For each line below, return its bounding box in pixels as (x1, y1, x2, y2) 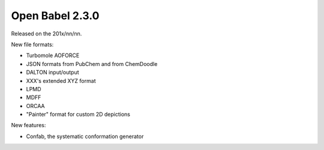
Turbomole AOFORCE (26, 52, 80, 59)
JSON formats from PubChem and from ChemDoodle (26, 60, 158, 67)
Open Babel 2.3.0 (11, 9, 100, 22)
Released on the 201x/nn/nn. (11, 30, 82, 37)
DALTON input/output (26, 69, 79, 76)
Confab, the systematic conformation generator (26, 133, 144, 140)
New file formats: (11, 41, 54, 48)
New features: (11, 122, 46, 129)
